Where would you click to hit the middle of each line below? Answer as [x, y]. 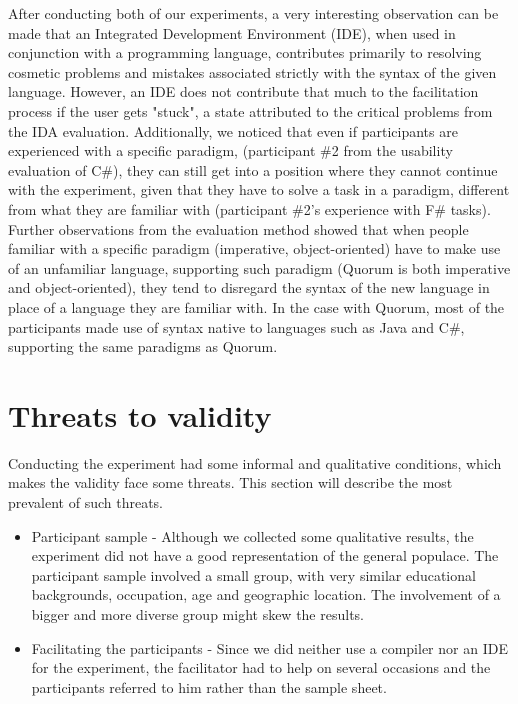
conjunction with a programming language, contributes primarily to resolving [245, 52]
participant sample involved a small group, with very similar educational [253, 574]
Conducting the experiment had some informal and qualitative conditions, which [255, 462]
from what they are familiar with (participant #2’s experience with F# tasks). [249, 208]
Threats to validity [140, 414]
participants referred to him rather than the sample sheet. [209, 686]
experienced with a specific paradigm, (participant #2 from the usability [230, 150]
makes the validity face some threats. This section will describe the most [230, 482]
